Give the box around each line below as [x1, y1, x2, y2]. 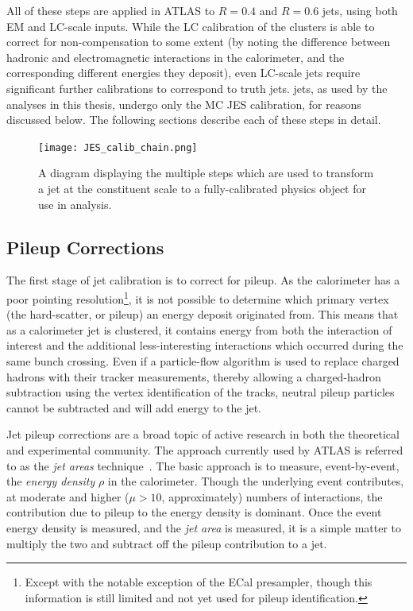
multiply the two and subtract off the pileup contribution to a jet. [6, 535, 327, 551]
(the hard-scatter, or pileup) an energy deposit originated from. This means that [6, 306, 399, 323]
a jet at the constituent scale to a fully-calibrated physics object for [38, 180, 366, 196]
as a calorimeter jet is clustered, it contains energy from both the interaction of [6, 321, 392, 338]
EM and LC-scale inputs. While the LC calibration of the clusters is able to [6, 17, 375, 34]
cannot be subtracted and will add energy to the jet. [6, 399, 262, 416]
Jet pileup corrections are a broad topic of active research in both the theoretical [6, 426, 399, 443]
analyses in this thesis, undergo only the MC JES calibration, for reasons [6, 95, 361, 112]
